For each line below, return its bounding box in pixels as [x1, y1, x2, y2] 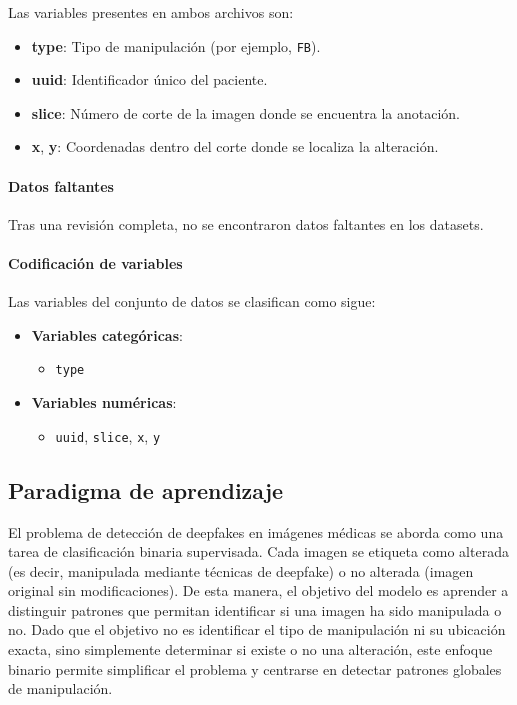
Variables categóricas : [31, 324, 183, 345]
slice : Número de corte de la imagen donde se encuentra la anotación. [31, 102, 461, 123]
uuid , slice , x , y [55, 425, 161, 446]
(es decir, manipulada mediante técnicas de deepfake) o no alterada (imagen [8, 560, 474, 581]
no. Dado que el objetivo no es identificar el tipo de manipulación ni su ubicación [8, 619, 506, 640]
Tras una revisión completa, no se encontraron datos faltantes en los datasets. [8, 213, 484, 234]
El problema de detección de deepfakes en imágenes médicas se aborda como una [8, 521, 504, 542]
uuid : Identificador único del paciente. [31, 69, 268, 90]
